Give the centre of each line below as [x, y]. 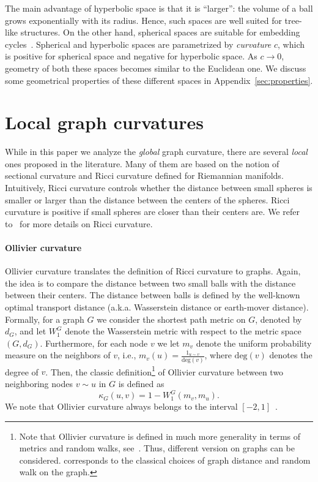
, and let [30, 331]
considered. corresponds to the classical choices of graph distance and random [165, 460]
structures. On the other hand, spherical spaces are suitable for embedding [160, 32]
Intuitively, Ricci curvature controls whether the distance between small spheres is [159, 188]
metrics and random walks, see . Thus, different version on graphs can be [157, 448]
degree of [22, 371]
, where [218, 355]
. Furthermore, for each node [94, 343]
